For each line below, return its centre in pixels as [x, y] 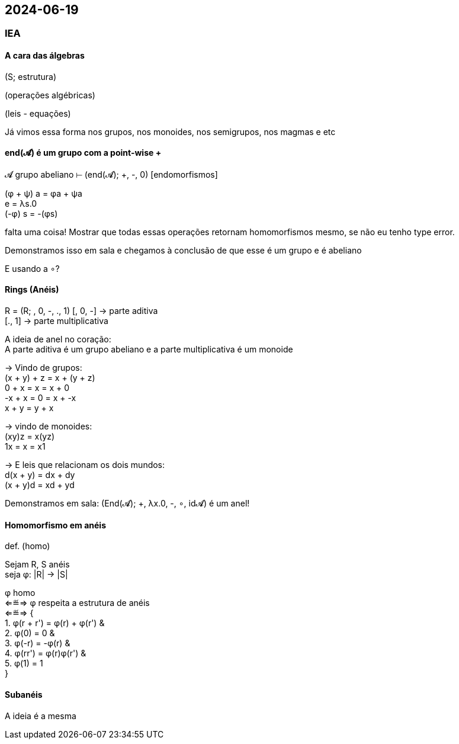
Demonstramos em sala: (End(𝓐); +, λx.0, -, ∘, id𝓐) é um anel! [127, 504]
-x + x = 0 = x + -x [41, 398]
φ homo [20, 593]
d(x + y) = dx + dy [40, 475]
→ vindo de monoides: [49, 426]
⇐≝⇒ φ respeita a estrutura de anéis [77, 603]
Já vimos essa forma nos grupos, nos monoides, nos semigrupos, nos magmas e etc [170, 132]
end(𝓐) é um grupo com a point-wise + [83, 153]
